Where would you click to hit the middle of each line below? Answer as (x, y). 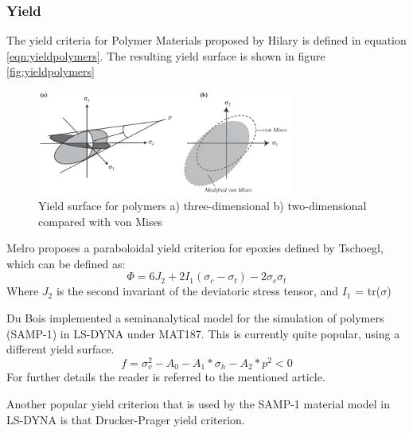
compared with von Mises (101, 221)
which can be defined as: (66, 263)
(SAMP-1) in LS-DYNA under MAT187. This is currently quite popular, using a (203, 333)
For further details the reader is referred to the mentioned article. (166, 377)
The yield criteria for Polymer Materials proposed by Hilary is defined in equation (206, 40)
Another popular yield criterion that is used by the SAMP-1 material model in (199, 403)
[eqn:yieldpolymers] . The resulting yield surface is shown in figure (166, 55)
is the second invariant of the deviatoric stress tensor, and (197, 291)
